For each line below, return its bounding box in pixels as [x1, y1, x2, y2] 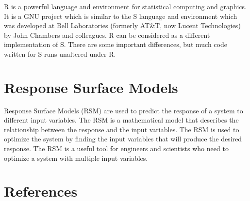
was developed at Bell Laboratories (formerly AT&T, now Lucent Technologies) [4, 20, 241, 31]
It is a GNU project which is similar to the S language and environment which [4, 11, 237, 21]
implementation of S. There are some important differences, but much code [4, 39, 227, 49]
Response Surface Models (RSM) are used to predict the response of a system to [4, 105, 243, 115]
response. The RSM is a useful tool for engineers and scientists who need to [4, 143, 229, 154]
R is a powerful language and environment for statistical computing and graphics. [4, 1, 247, 11]
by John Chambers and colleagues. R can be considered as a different [4, 30, 210, 40]
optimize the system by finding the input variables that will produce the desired [4, 134, 242, 144]
